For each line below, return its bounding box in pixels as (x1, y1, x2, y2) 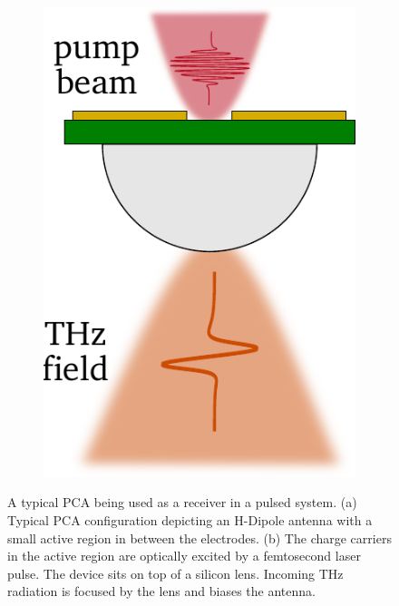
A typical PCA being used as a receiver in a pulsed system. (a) (7, 493, 357, 512)
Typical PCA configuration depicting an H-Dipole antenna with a (7, 510, 373, 529)
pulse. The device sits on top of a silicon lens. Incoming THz (7, 563, 344, 582)
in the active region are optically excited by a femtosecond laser (7, 546, 361, 565)
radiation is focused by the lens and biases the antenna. (7, 582, 316, 601)
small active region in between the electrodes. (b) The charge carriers (7, 528, 392, 547)
